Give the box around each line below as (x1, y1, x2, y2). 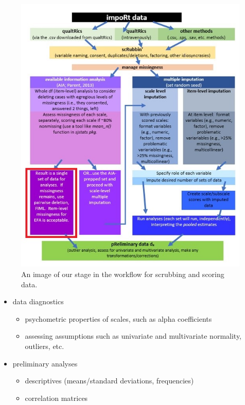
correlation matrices (25, 392, 88, 403)
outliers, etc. (25, 340, 64, 351)
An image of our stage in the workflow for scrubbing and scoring (21, 269, 224, 279)
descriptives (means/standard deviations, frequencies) (25, 375, 194, 386)
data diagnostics (12, 296, 64, 307)
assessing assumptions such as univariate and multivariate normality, (25, 330, 242, 341)
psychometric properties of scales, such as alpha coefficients (25, 313, 212, 324)
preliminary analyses (12, 358, 78, 369)
